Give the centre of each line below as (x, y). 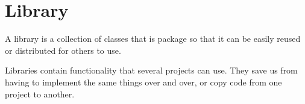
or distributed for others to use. (63, 50)
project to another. (40, 94)
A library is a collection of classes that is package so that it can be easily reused (153, 39)
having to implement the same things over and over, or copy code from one (143, 82)
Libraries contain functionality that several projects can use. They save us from (151, 70)
